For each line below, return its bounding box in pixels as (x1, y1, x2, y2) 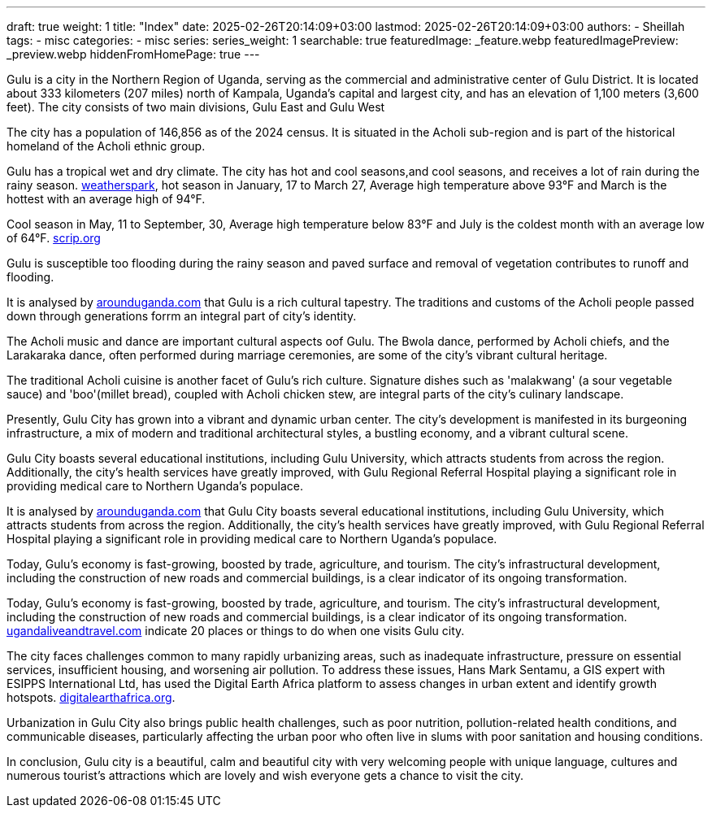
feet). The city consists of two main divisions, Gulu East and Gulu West (7, 100, 385, 114)
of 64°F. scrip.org (7, 231, 101, 245)
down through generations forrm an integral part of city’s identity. (7, 309, 357, 323)
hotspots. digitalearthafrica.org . (7, 690, 176, 704)
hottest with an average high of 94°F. (7, 192, 206, 206)
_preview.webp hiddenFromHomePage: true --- (7, 47, 260, 61)
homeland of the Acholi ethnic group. (7, 139, 206, 153)
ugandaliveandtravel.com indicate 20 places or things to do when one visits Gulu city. (7, 624, 465, 638)
